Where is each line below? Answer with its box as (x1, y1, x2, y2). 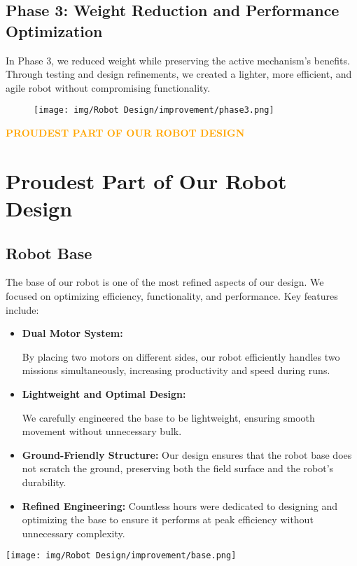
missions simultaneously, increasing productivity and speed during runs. (22, 363, 330, 378)
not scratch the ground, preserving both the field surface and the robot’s (22, 461, 334, 476)
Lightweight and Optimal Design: (22, 386, 186, 401)
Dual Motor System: (22, 326, 123, 340)
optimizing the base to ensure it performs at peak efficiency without (22, 512, 314, 527)
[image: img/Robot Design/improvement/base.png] (6, 551, 237, 561)
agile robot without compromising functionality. (6, 80, 211, 95)
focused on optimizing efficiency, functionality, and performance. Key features (6, 288, 338, 303)
